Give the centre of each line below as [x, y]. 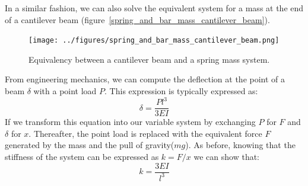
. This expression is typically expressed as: [181, 91]
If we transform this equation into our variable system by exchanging [130, 122]
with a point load [65, 91]
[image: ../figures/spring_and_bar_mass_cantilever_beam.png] [154, 41]
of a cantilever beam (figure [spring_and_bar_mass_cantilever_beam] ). [137, 19]
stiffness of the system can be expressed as [82, 156]
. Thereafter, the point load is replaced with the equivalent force [145, 133]
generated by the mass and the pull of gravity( [90, 145]
